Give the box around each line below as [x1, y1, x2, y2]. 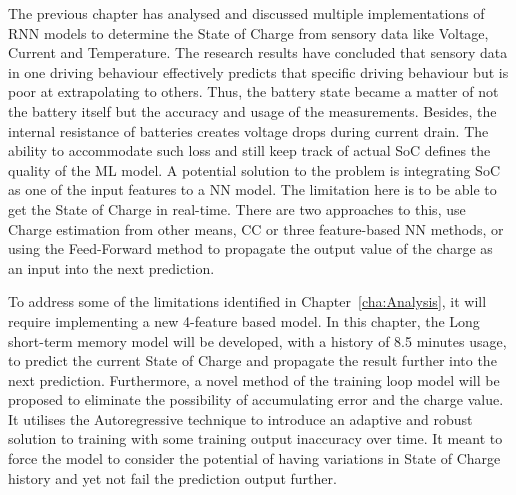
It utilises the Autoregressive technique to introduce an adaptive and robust [8, 408, 473, 429]
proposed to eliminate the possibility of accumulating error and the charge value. [8, 389, 504, 410]
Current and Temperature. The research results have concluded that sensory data [8, 42, 508, 63]
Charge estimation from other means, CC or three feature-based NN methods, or [8, 218, 504, 239]
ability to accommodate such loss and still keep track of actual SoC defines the [8, 140, 491, 161]
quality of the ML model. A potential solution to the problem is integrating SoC [8, 159, 501, 180]
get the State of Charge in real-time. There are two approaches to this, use [8, 198, 466, 219]
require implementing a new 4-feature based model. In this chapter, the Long [8, 310, 480, 331]
